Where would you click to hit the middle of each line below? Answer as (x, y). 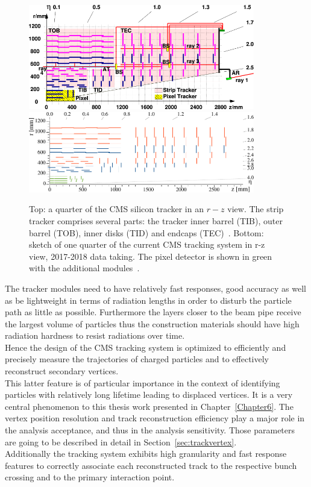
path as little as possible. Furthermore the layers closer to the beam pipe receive (153, 312)
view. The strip (256, 209)
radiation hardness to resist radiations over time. (95, 335)
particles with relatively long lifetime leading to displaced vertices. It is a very (149, 394)
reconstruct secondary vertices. (62, 371)
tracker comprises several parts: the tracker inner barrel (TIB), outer (156, 220)
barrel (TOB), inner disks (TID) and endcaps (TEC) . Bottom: (146, 232)
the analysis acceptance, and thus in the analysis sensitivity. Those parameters (150, 430)
